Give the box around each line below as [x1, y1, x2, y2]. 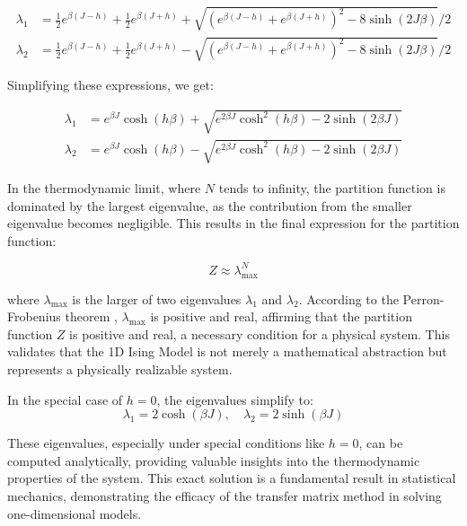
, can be [358, 434, 403, 452]
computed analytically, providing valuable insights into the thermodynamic [7, 451, 420, 469]
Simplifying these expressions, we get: [7, 75, 214, 94]
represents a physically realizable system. [7, 359, 233, 378]
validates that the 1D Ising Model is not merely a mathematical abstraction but [7, 342, 447, 361]
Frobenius [7, 307, 61, 326]
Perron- [402, 289, 445, 308]
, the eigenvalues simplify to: [156, 390, 313, 408]
